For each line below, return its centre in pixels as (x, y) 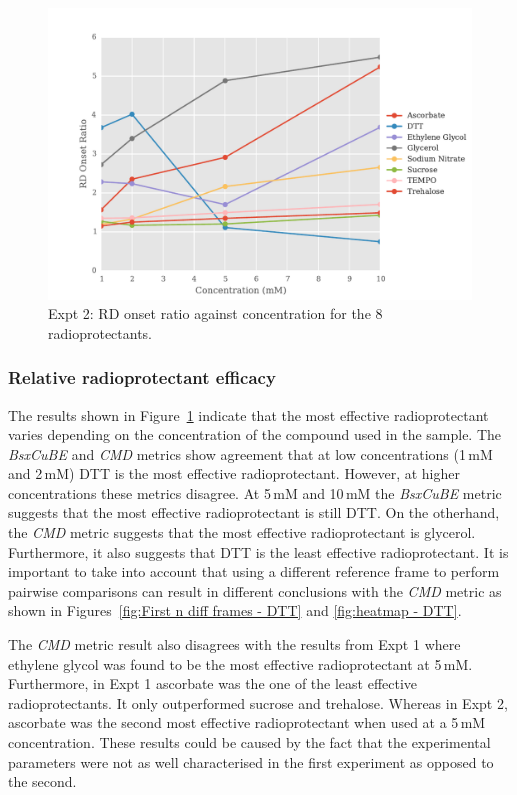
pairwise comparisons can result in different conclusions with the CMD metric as (255, 590)
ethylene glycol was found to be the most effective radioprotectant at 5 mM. (240, 663)
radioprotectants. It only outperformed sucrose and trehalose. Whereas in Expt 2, (258, 702)
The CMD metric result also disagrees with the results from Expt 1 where (234, 644)
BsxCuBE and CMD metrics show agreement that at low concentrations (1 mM (250, 453)
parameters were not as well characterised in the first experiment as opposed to (251, 761)
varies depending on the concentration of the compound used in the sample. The (255, 434)
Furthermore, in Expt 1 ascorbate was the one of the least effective (213, 683)
